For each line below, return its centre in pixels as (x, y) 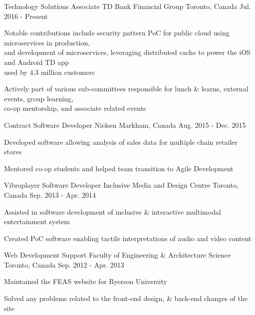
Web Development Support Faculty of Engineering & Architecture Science (118, 255)
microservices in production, (47, 42)
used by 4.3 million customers (49, 72)
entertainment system (37, 221)
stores (13, 152)
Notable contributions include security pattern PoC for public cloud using (117, 33)
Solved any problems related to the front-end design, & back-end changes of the (126, 298)
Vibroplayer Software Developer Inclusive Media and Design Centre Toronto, (122, 185)
